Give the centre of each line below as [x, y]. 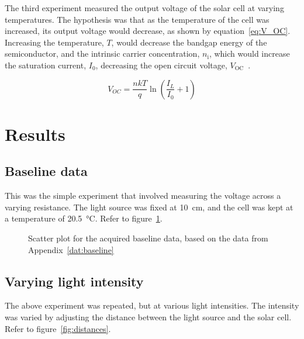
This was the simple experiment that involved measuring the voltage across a [143, 196]
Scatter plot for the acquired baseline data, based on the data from [148, 238]
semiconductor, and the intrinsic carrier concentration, [102, 53]
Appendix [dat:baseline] [71, 249]
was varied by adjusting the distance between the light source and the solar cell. [148, 316]
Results [35, 134]
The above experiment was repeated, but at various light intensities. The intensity [152, 305]
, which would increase [249, 53]
